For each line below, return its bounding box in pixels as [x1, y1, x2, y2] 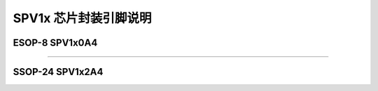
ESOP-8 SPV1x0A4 [13, 37, 98, 49]
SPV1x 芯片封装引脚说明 [13, 10, 152, 26]
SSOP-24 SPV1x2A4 [13, 66, 104, 78]
